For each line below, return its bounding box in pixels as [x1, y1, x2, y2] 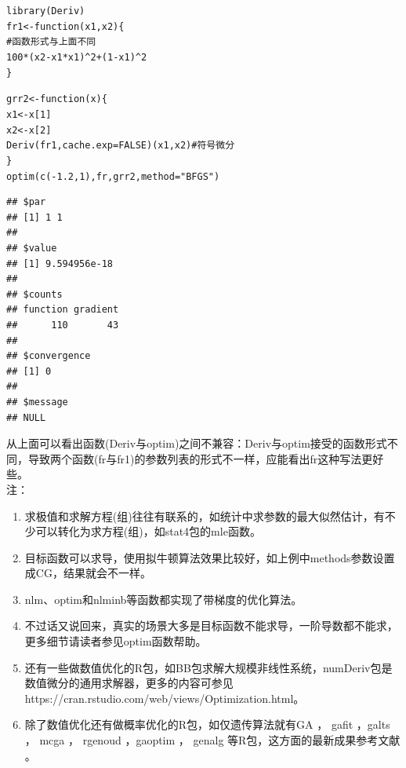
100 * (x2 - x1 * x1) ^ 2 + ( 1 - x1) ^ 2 [6, 51, 147, 63]
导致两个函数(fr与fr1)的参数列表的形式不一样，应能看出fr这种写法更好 [27, 450, 384, 466]
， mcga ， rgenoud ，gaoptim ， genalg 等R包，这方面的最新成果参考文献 [24, 732, 401, 748]
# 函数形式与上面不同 [6, 36, 96, 48]
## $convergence [6, 350, 91, 362]
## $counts [6, 288, 63, 300]
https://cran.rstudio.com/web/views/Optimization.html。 [24, 689, 305, 706]
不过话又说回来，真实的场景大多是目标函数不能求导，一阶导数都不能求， [24, 617, 398, 634]
